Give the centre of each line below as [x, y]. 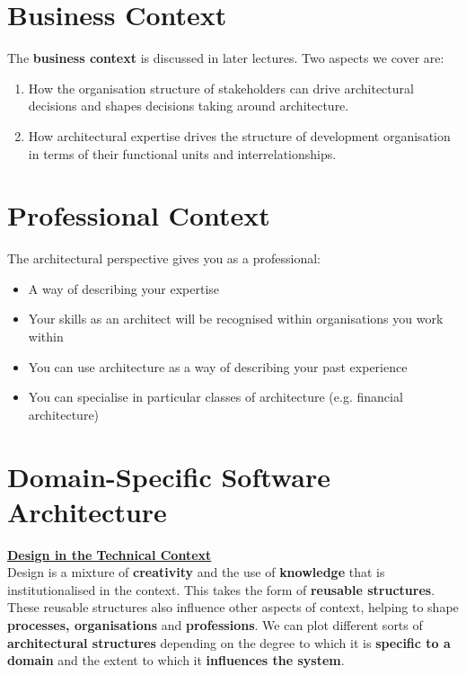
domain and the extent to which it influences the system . [176, 660]
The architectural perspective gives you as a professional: [164, 258]
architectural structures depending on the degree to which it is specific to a [229, 642]
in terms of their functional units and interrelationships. [182, 153]
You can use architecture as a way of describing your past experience [218, 366]
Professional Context [139, 215]
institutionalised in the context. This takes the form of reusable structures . [221, 589]
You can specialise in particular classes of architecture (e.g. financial [215, 397]
